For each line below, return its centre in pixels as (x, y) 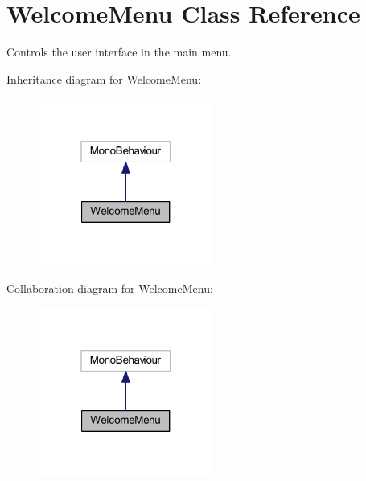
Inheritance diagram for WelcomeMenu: (104, 78)
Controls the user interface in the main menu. (119, 52)
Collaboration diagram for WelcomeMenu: (110, 288)
